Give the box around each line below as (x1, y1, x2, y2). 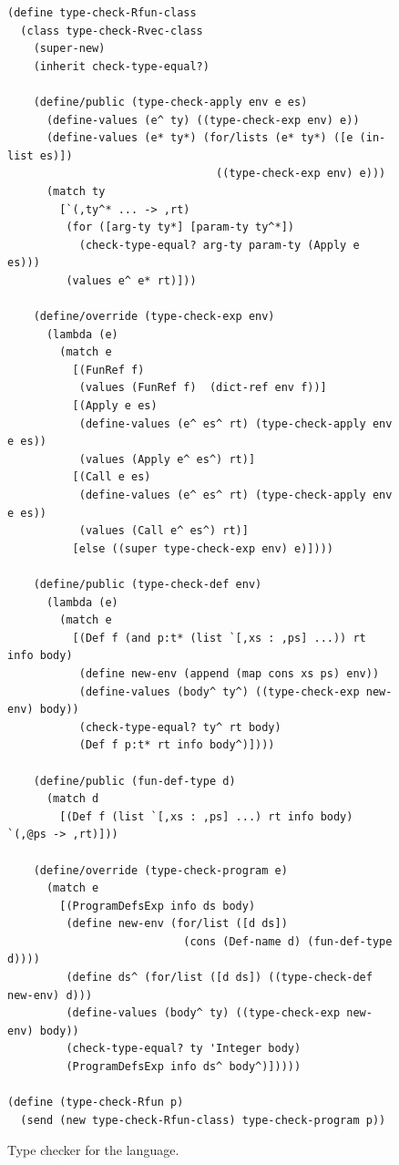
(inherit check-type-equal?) (33, 59, 210, 73)
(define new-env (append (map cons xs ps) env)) (78, 666, 380, 680)
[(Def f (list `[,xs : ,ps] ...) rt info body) (59, 809, 353, 823)
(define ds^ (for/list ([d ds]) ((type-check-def (66, 971, 373, 985)
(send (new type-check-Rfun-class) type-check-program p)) (20, 1113, 386, 1127)
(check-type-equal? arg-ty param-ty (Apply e (78, 238, 360, 252)
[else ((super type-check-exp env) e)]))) (72, 541, 333, 555)
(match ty (46, 184, 106, 198)
